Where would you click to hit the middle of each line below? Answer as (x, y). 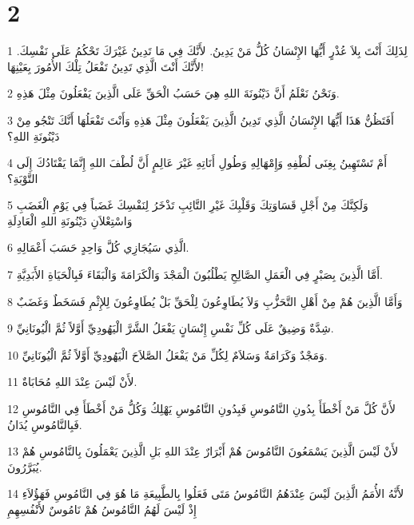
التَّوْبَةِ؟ (23, 178)
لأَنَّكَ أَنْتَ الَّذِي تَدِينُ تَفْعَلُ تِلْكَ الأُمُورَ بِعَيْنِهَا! (105, 66)
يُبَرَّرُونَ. (25, 466)
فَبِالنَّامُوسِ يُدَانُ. (45, 424)
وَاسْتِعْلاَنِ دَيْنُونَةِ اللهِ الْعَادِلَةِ (70, 220)
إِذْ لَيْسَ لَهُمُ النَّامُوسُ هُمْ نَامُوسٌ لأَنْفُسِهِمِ (102, 509)
